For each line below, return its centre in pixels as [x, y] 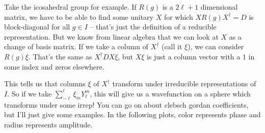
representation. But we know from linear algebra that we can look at [111, 36]
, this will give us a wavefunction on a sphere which [170, 93]
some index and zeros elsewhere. [54, 66]
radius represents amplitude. [48, 124]
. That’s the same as [60, 56]
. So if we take [30, 93]
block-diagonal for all [37, 27]
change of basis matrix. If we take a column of [76, 46]
